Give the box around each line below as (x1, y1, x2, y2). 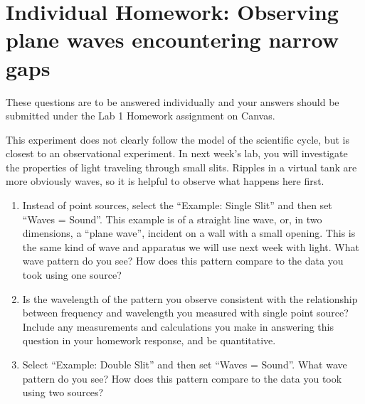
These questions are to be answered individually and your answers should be (6, 94, 339, 109)
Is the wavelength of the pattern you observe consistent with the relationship (22, 291, 358, 306)
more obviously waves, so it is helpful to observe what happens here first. (6, 174, 324, 188)
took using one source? (22, 267, 122, 282)
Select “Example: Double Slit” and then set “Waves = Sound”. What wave (22, 357, 347, 371)
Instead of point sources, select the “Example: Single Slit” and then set (22, 198, 332, 213)
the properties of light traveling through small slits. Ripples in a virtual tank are (6, 159, 357, 174)
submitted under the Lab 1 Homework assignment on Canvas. (6, 108, 275, 123)
